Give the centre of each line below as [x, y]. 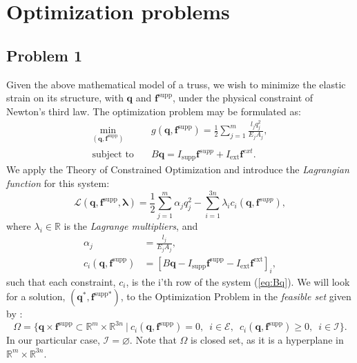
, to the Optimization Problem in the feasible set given [236, 296]
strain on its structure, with [65, 98]
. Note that [153, 340]
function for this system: [58, 183]
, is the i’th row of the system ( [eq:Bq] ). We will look [238, 281]
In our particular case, [53, 340]
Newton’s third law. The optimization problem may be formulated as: [154, 111]
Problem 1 [44, 55]
